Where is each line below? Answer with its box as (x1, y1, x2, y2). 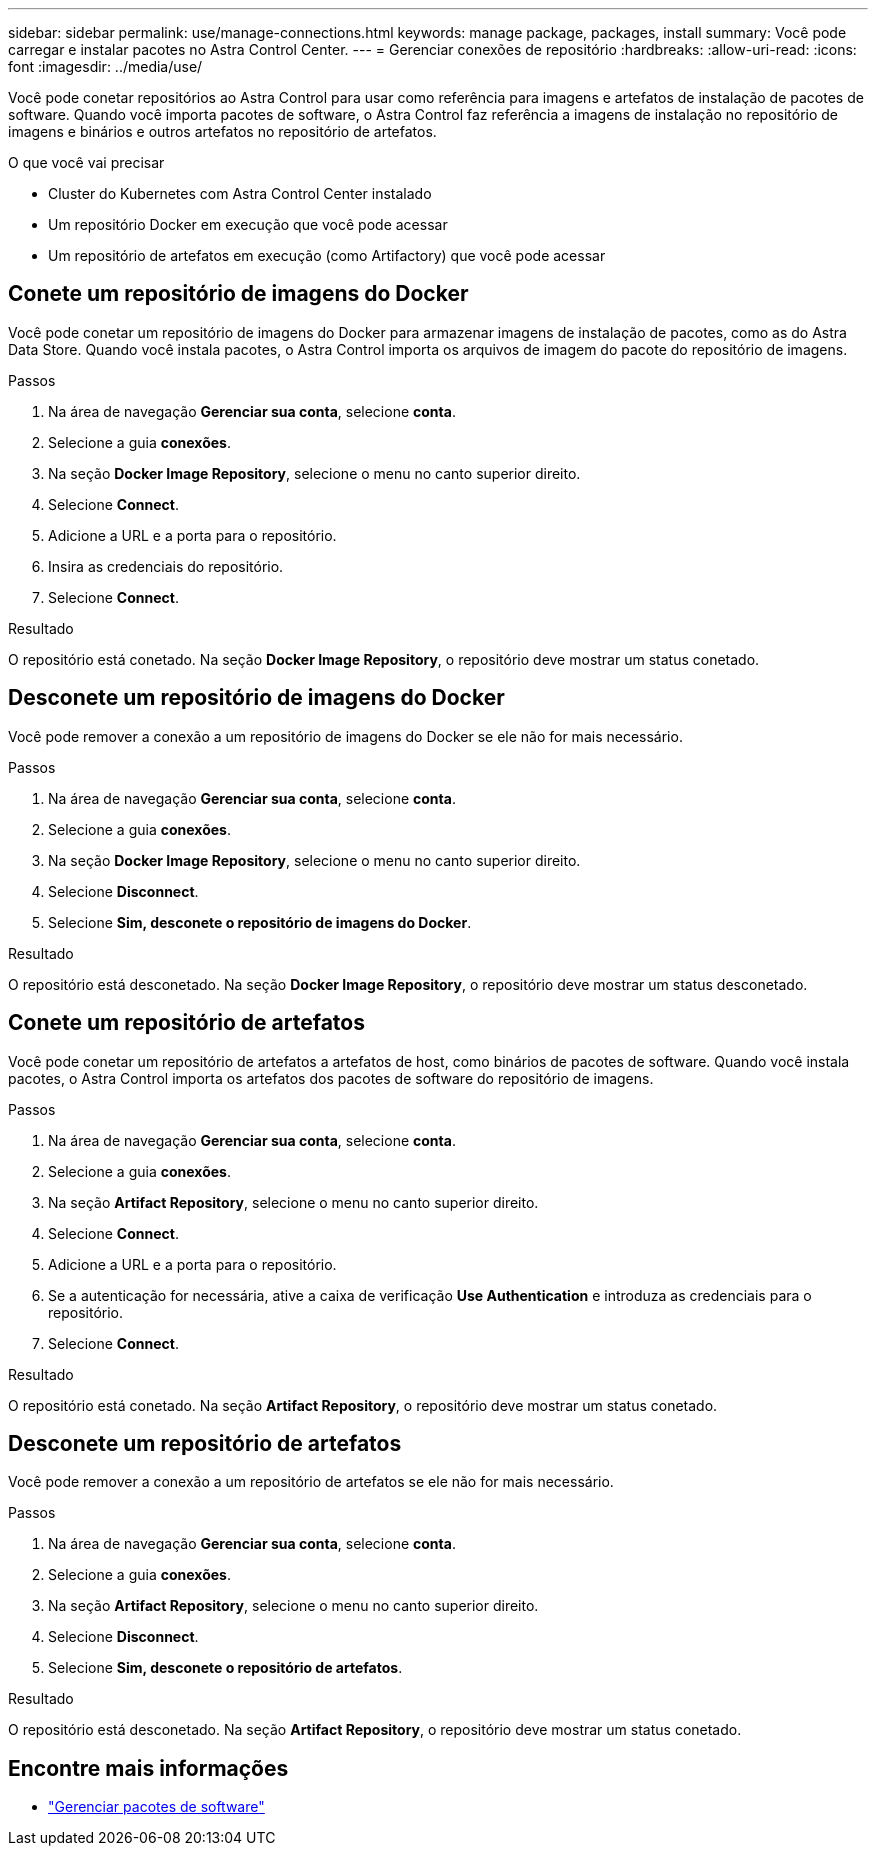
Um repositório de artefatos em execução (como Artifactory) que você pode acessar (48, 247, 606, 264)
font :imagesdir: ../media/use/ (8, 58, 203, 75)
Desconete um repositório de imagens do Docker (8, 685, 505, 711)
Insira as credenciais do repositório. (48, 557, 284, 575)
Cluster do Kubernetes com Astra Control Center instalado (48, 185, 432, 202)
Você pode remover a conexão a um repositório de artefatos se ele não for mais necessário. (8, 1473, 614, 1491)
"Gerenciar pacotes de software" (48, 1798, 265, 1816)
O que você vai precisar (8, 154, 165, 171)
